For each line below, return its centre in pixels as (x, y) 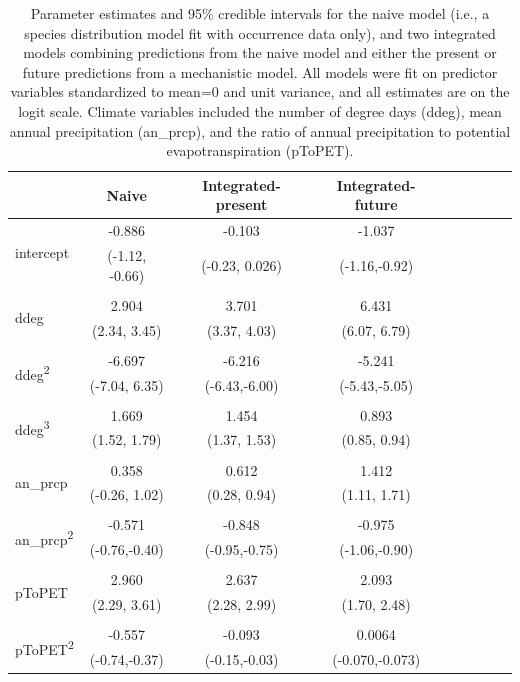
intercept (42, 252)
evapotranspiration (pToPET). (260, 150)
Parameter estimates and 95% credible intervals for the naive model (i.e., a (260, 13)
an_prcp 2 (44, 537)
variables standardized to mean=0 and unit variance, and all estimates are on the (260, 91)
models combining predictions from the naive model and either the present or (260, 52)
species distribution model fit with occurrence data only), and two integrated (260, 32)
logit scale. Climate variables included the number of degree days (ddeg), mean (260, 110)
